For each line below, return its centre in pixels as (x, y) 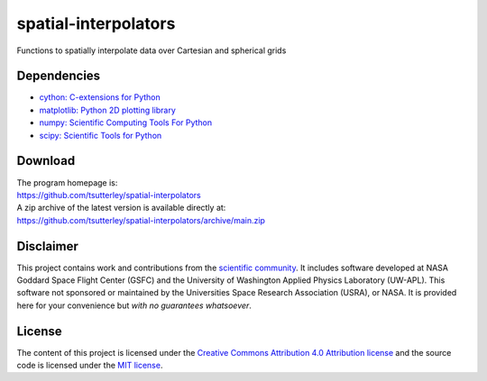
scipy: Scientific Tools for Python (101, 135)
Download (46, 161)
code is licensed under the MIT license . (90, 366)
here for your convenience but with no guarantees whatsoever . (134, 305)
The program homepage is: (67, 182)
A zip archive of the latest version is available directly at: (121, 208)
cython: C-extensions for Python (100, 97)
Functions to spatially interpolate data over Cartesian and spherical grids (152, 50)
